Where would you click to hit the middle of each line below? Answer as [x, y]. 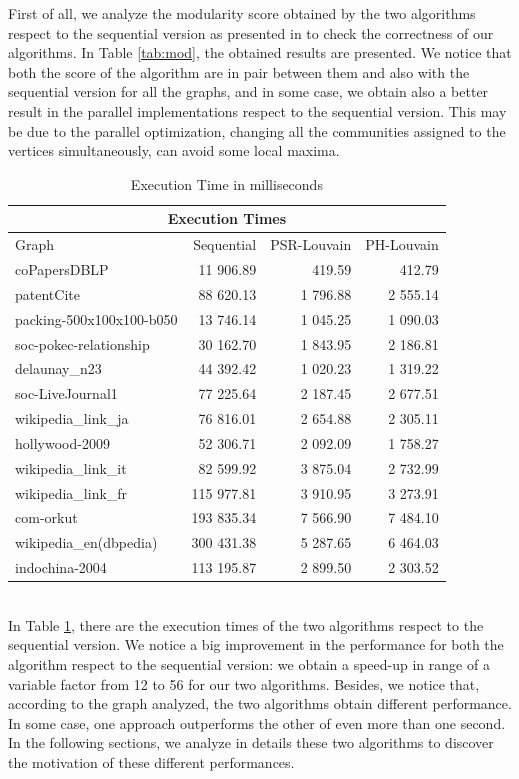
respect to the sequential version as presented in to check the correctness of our [251, 32]
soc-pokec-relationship [82, 343]
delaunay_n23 [58, 368]
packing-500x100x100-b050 [96, 318]
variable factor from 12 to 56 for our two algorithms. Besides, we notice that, [244, 683]
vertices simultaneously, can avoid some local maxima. [174, 150]
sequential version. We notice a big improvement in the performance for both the [256, 644]
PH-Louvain [402, 244]
